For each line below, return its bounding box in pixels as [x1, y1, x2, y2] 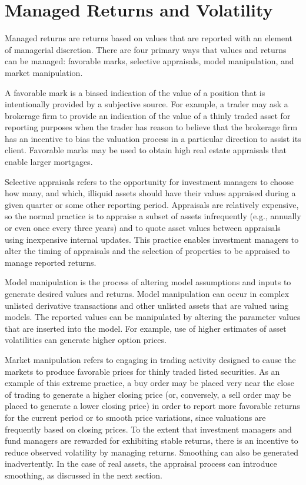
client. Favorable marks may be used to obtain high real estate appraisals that [5, 144, 287, 156]
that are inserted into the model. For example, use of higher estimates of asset [5, 322, 287, 334]
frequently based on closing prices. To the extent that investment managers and [5, 423, 292, 435]
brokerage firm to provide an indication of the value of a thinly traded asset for [5, 109, 291, 121]
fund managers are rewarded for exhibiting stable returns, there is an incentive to [5, 434, 298, 447]
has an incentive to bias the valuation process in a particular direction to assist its [5, 132, 301, 144]
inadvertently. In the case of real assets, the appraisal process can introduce [5, 457, 277, 470]
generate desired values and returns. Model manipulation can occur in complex [5, 288, 290, 299]
